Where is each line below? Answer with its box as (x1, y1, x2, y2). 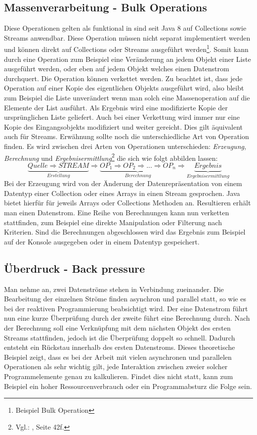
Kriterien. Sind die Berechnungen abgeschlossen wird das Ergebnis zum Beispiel (4, 227, 246, 237)
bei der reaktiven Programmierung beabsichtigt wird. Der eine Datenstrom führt (4, 303, 248, 313)
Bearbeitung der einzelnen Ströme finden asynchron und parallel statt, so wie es (4, 293, 246, 304)
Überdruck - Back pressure (4, 260, 145, 276)
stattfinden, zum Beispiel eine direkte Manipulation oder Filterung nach (4, 217, 222, 227)
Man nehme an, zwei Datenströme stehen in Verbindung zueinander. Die (4, 284, 224, 294)
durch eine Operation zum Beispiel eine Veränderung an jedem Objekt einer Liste (4, 53, 251, 64)
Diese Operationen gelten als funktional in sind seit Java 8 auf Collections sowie (4, 23, 247, 33)
